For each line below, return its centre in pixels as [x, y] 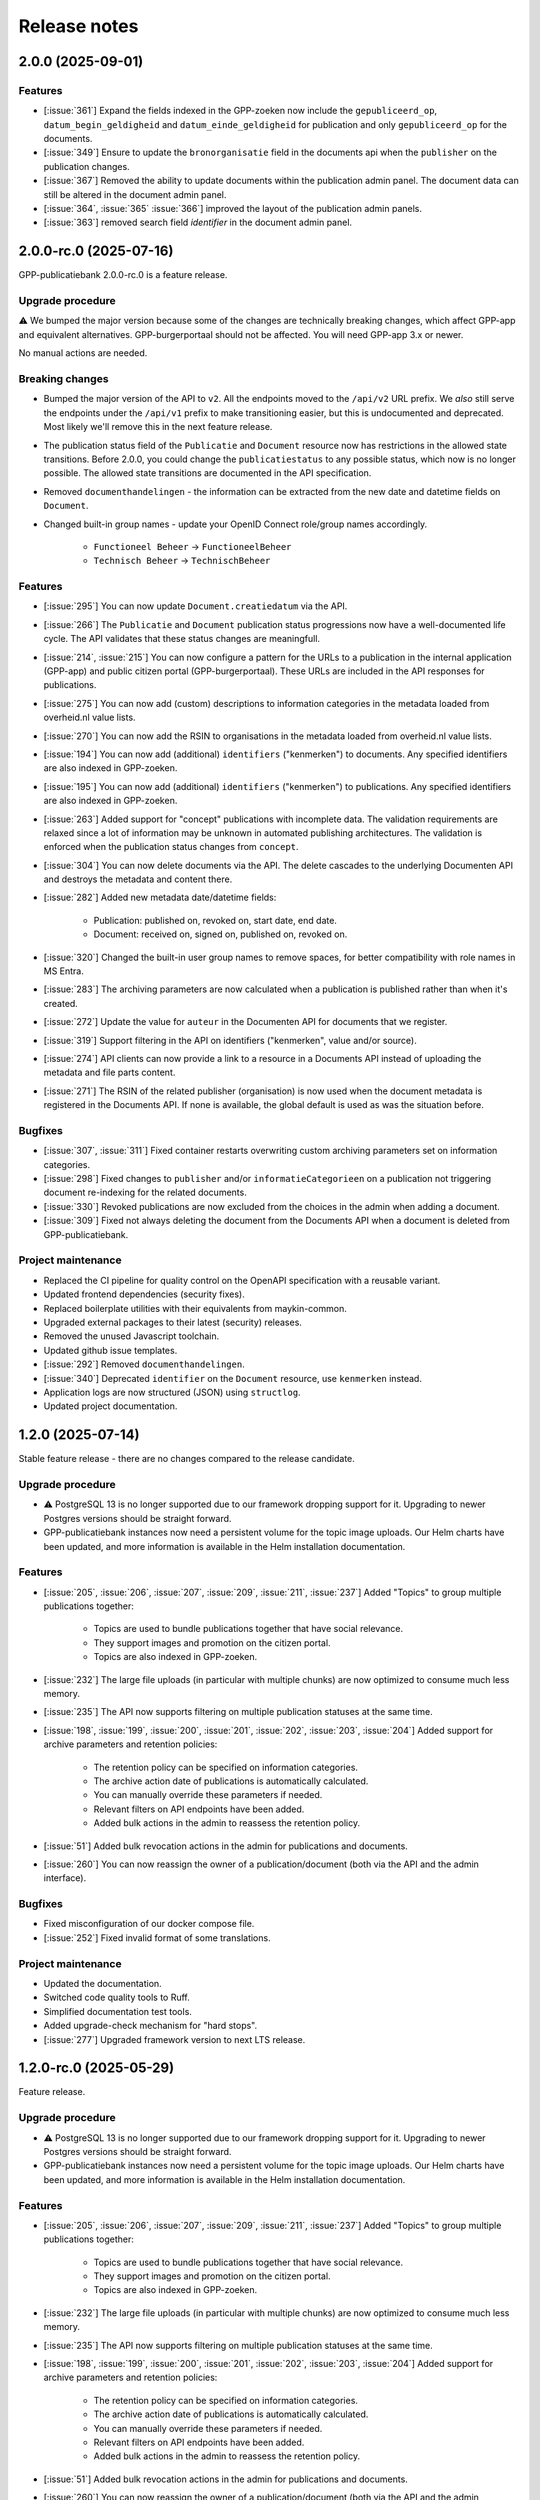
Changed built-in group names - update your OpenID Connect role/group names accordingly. [235, 524]
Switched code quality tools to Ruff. [116, 1997]
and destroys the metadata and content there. [138, 879]
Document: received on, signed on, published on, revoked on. [220, 934]
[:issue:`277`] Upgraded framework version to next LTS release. [174, 2039]
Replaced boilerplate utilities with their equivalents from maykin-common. [195, 1308]
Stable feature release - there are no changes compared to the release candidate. [186, 1459]
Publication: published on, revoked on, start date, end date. [215, 920]
